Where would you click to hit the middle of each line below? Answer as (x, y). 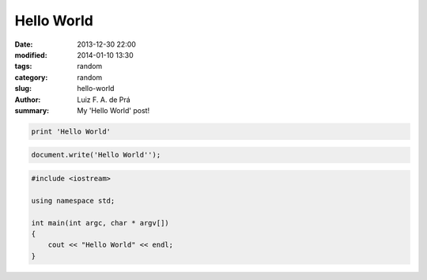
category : (31, 77)
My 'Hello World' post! (113, 110)
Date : (24, 44)
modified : (31, 55)
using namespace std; (73, 201)
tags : (23, 66)
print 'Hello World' (71, 131)
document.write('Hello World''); (96, 155)
